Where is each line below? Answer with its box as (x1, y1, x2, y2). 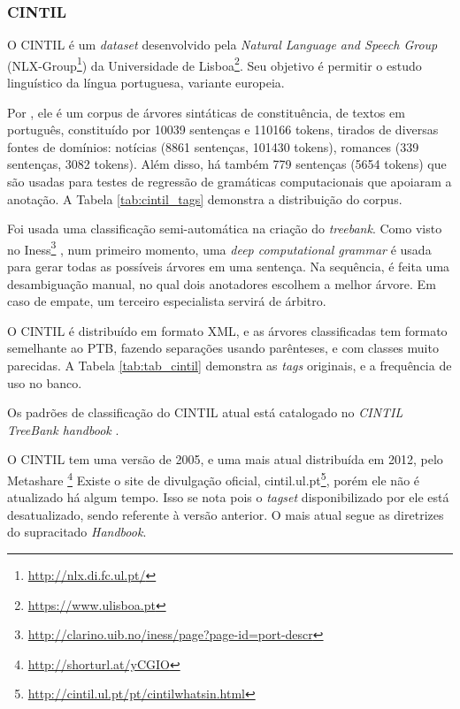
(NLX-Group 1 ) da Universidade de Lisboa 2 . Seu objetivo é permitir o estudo (7, 53, 422, 74)
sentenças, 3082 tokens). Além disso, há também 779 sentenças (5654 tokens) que (7, 155, 447, 173)
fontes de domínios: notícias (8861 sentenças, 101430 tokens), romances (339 (7, 137, 419, 156)
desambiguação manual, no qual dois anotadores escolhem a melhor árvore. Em (7, 274, 436, 293)
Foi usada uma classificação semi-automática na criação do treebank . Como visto (7, 219, 442, 238)
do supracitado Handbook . (7, 522, 147, 541)
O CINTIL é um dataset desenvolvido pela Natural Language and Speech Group (7, 35, 438, 54)
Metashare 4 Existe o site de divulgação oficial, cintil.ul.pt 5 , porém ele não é (7, 469, 420, 489)
